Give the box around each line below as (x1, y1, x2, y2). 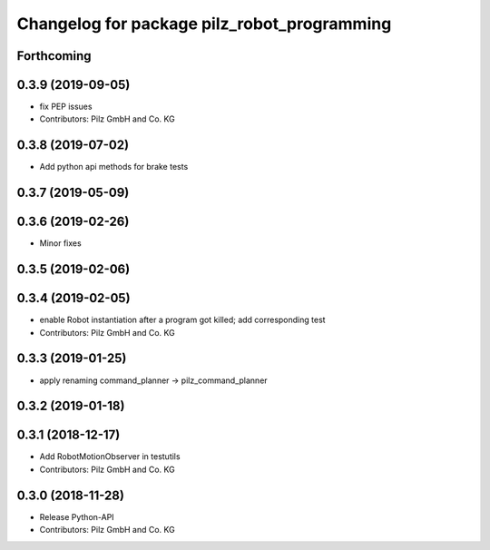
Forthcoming (16, 48, 92, 64)
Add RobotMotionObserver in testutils (39, 451, 181, 462)
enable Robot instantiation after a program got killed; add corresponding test (39, 314, 326, 326)
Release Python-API (39, 511, 114, 522)
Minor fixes (39, 238, 82, 249)
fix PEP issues (39, 101, 93, 113)
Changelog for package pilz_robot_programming (16, 14, 392, 34)
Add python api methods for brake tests (39, 162, 189, 172)
